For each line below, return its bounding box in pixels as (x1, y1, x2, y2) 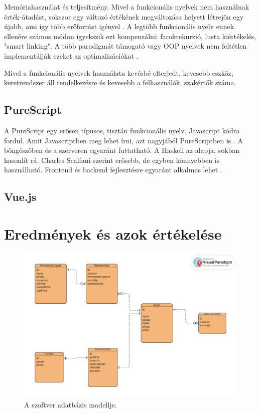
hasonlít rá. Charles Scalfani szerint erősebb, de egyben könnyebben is (4, 154, 220, 165)
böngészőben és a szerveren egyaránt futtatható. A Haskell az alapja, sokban (4, 145, 240, 155)
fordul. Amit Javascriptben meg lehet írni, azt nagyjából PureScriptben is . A (4, 135, 243, 145)
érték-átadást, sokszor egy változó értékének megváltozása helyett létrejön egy (4, 11, 244, 22)
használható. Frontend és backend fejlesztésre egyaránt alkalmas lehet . (4, 164, 222, 175)
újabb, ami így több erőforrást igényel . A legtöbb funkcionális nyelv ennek (4, 21, 234, 32)
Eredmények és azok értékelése (4, 223, 222, 244)
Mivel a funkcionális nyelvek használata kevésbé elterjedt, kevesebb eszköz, (4, 67, 233, 78)
